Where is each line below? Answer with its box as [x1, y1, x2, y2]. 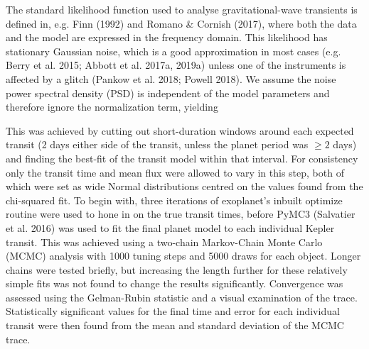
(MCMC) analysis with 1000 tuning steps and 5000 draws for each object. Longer [6, 248, 361, 263]
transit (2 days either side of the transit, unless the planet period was [6, 137, 309, 152]
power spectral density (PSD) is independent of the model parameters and [6, 85, 330, 100]
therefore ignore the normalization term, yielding [6, 99, 218, 114]
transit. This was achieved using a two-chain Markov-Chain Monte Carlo [6, 234, 323, 249]
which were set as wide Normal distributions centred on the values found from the [6, 179, 363, 194]
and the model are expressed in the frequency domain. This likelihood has [6, 30, 328, 45]
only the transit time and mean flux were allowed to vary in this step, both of [6, 165, 344, 179]
